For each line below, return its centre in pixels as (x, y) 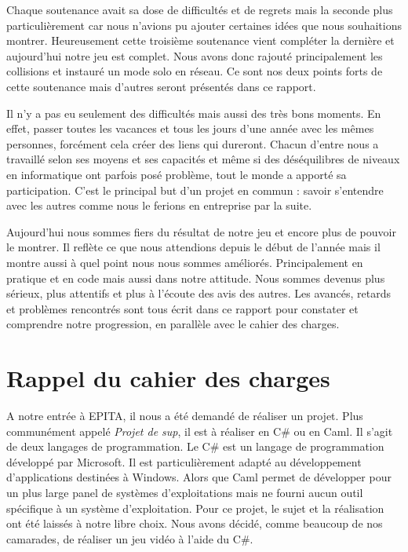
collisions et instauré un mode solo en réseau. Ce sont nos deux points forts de (195, 71)
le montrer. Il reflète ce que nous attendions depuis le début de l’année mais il (193, 247)
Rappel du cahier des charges (168, 378)
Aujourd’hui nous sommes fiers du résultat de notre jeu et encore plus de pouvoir (201, 231)
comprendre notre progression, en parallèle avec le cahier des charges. (173, 324)
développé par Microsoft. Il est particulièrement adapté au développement (184, 461)
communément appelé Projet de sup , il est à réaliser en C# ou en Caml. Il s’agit (200, 431)
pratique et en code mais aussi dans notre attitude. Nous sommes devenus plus (196, 278)
